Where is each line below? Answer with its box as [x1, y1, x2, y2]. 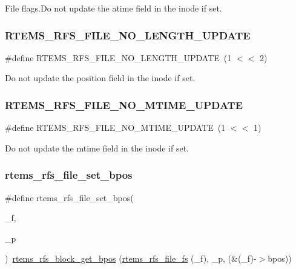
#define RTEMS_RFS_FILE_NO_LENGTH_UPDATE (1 [5, 51, 232, 64]
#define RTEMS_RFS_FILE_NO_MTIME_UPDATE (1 [5, 121, 226, 134]
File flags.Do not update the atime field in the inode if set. [5, 2, 222, 14]
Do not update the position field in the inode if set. [5, 71, 196, 84]
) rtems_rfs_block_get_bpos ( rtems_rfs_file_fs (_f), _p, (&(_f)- [5, 252, 257, 265]
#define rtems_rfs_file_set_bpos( [5, 191, 134, 204]
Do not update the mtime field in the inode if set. [5, 141, 189, 154]
